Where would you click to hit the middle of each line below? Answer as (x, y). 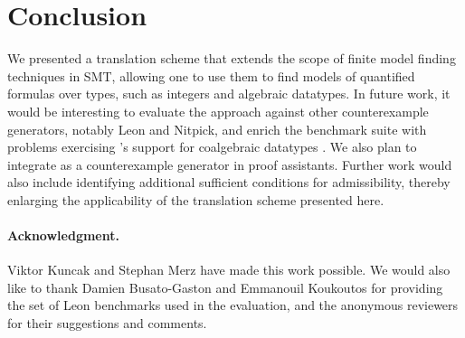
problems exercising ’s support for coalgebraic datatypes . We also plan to (212, 147)
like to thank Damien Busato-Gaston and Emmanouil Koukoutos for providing (225, 287)
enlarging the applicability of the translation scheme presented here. (196, 199)
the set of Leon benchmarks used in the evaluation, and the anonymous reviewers (233, 305)
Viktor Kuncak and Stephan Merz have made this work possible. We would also (229, 270)
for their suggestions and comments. (107, 323)
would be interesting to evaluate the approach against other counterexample (218, 111)
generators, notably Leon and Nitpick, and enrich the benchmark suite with (217, 129)
